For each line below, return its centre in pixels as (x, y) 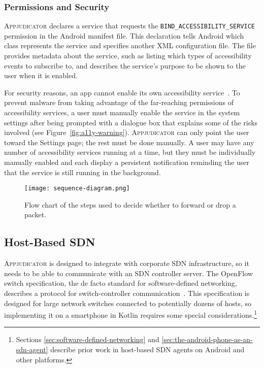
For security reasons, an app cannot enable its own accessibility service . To (122, 92)
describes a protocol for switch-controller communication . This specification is (127, 293)
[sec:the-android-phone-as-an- (207, 339)
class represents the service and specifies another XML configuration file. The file (130, 45)
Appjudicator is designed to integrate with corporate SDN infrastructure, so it (127, 263)
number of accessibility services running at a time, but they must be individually (130, 152)
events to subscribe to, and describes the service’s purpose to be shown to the (125, 65)
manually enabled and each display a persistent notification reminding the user (127, 162)
